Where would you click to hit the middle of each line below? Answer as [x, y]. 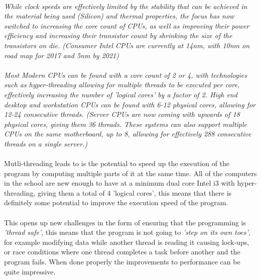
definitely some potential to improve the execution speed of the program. [116, 202]
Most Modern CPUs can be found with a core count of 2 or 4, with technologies [125, 75]
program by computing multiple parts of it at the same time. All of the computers [130, 173]
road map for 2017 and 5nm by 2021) [61, 55]
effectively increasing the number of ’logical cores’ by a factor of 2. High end [121, 94]
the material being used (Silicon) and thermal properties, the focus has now [119, 16]
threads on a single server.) [46, 143]
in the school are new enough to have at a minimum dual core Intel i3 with [119, 183]
